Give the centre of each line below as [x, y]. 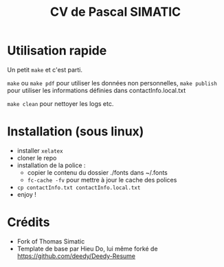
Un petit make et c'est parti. [45, 70]
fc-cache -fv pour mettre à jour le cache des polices [102, 180]
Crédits [29, 223]
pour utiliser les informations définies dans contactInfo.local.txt [97, 90]
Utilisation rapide [57, 51]
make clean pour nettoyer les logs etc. [60, 103]
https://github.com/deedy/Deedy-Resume [76, 256]
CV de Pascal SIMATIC [115, 12]
